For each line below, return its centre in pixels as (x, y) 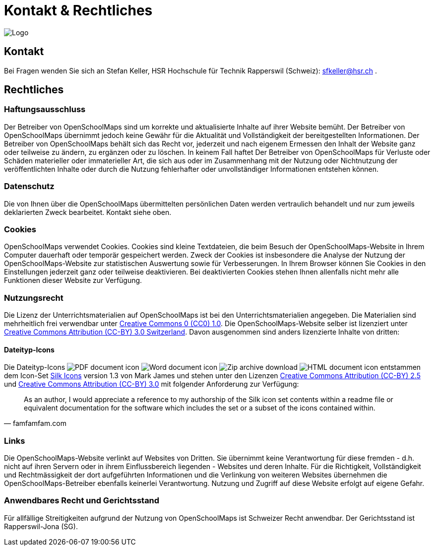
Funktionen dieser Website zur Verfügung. (73, 280)
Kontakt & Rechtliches (78, 10)
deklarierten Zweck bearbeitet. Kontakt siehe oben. (88, 212)
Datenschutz (29, 186)
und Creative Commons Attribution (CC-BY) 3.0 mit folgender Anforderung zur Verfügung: (152, 384)
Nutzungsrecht (34, 298)
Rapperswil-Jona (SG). (41, 526)
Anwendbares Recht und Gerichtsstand (82, 501)
